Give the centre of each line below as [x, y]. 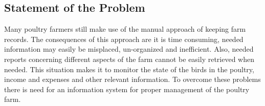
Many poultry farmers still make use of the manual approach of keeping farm [125, 29]
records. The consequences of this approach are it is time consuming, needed [124, 39]
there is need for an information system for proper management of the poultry [127, 89]
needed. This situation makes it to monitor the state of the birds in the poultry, [129, 69]
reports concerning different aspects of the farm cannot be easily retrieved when [129, 59]
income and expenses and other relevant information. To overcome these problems [132, 79]
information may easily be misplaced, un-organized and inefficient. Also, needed [129, 49]
